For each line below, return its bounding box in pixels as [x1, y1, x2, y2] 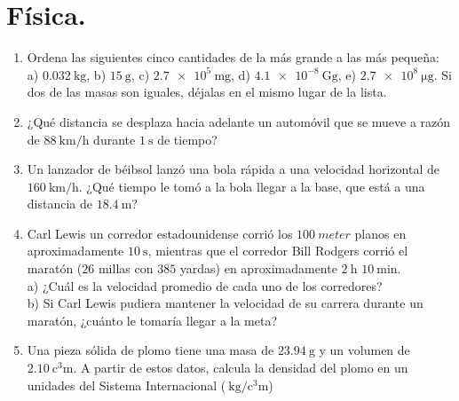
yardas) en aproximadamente [179, 259, 337, 278]
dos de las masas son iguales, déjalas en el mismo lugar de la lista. [27, 83, 387, 101]
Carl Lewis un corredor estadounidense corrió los [27, 224, 293, 242]
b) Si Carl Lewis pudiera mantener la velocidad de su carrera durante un [27, 294, 423, 312]
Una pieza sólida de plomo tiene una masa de [27, 341, 274, 359]
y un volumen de [319, 341, 410, 359]
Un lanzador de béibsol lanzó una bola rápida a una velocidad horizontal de [27, 160, 439, 178]
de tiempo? [157, 130, 218, 148]
